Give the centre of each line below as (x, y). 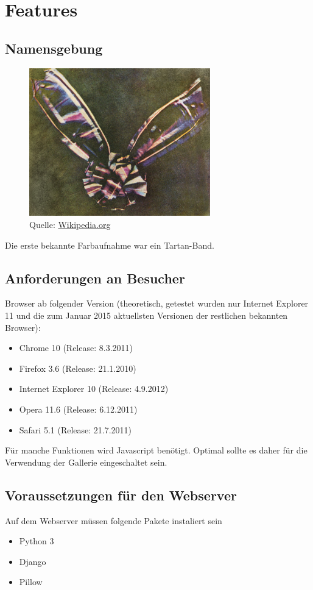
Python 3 (37, 541)
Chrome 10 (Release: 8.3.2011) (76, 348)
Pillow (31, 582)
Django (33, 561)
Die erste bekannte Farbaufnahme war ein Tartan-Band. (110, 245)
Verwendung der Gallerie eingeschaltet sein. (86, 462)
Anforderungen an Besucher (95, 278)
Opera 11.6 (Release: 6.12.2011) (78, 409)
